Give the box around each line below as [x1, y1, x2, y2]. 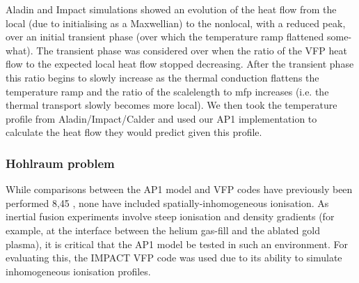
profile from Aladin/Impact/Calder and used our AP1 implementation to [6, 111, 317, 125]
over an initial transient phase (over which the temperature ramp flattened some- [6, 29, 352, 44]
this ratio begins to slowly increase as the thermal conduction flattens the [6, 70, 319, 84]
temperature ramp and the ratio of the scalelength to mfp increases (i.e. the [6, 84, 329, 98]
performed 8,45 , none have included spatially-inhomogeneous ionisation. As [6, 195, 329, 210]
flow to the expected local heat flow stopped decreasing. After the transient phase [6, 56, 354, 71]
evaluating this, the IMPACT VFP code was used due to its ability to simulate [6, 250, 342, 265]
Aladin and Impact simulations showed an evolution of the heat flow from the [6, 2, 337, 16]
